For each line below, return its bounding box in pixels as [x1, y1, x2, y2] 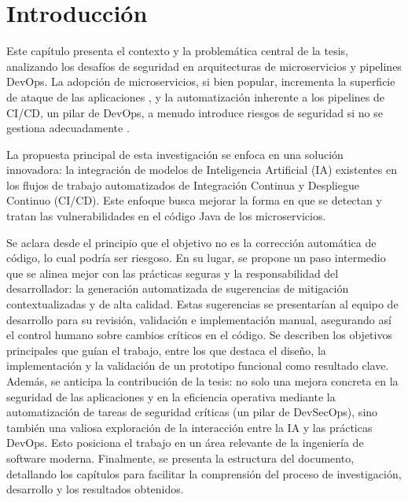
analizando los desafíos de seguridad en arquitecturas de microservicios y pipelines [6, 57, 402, 74]
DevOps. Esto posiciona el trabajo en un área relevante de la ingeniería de [6, 434, 364, 451]
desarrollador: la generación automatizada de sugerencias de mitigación [6, 280, 349, 297]
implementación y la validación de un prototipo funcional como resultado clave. [6, 357, 389, 374]
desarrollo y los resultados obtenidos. [6, 481, 184, 497]
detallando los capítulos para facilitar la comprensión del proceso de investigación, [6, 465, 402, 482]
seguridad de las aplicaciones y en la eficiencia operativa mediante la [6, 388, 336, 404]
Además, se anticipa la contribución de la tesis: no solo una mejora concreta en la [6, 373, 399, 389]
